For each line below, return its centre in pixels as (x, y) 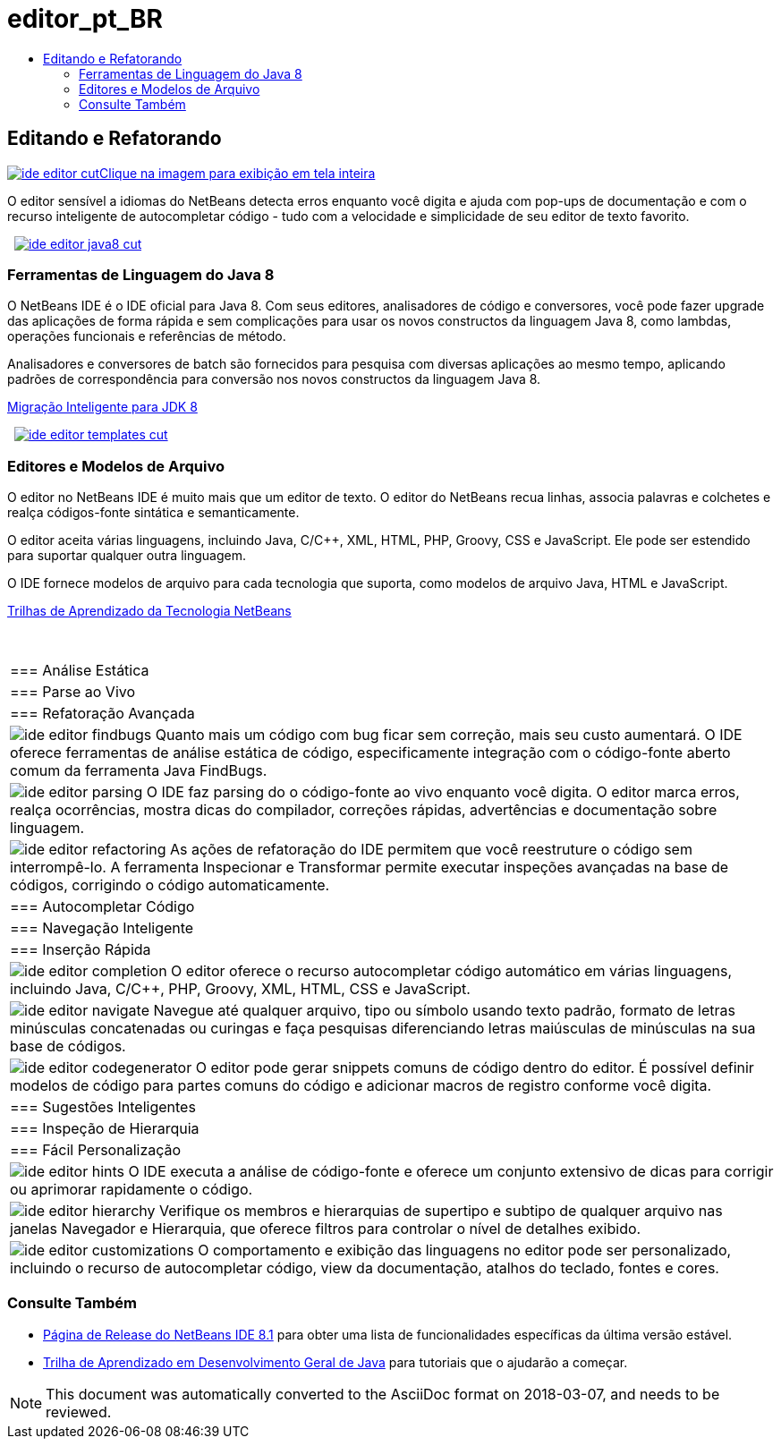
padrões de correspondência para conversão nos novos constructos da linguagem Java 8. (274, 379)
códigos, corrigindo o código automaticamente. (170, 885)
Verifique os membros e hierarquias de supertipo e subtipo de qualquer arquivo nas (441, 1211)
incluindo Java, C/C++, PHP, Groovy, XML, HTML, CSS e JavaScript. (240, 989)
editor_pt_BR (85, 19)
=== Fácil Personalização (96, 1150)
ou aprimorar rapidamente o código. (132, 1190)
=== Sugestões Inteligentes (103, 1107)
